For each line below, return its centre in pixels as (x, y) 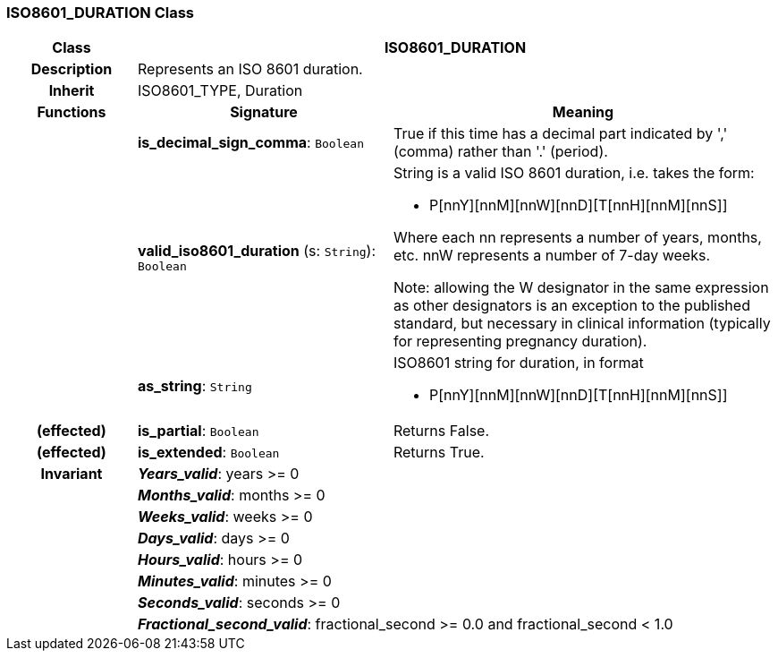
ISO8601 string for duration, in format (518, 363)
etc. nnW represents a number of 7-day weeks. (552, 256)
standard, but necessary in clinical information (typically (582, 324)
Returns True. (439, 453)
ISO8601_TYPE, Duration (220, 91)
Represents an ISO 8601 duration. (250, 69)
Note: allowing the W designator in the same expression (581, 288)
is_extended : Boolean (208, 453)
